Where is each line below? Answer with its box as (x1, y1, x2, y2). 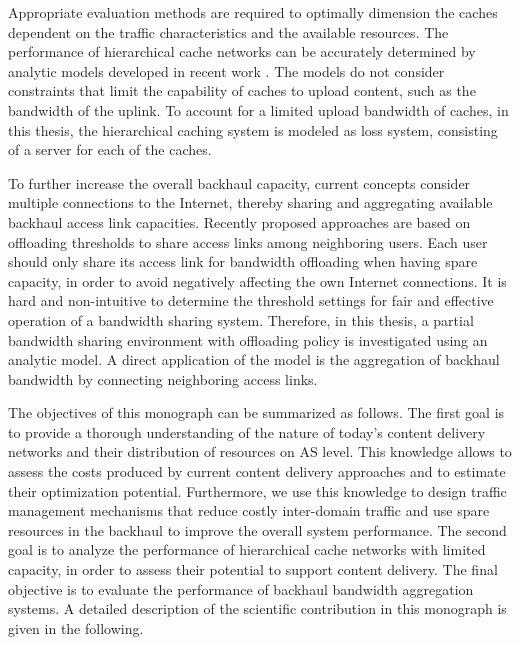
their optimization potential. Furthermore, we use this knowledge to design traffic (8, 480, 507, 501)
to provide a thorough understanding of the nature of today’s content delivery (8, 421, 486, 442)
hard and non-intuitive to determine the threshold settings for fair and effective (8, 290, 494, 311)
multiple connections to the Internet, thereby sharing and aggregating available (8, 192, 493, 213)
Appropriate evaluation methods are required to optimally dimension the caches (8, 2, 498, 22)
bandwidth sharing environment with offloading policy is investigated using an (8, 329, 488, 350)
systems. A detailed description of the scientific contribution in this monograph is (8, 598, 507, 619)
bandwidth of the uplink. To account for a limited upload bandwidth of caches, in (8, 99, 509, 120)
